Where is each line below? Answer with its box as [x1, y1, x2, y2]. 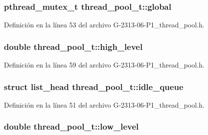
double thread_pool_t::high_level [4, 40, 143, 52]
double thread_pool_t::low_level [4, 120, 139, 133]
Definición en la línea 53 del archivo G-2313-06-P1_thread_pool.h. [4, 20, 205, 30]
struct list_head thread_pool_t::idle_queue [4, 80, 184, 92]
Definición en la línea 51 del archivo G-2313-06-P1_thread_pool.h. [4, 99, 205, 110]
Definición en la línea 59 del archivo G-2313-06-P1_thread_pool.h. [4, 60, 205, 70]
